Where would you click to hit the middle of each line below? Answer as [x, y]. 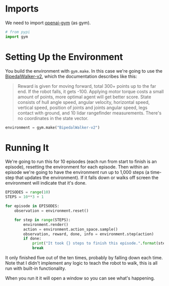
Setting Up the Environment [64, 57]
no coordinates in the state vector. [53, 118]
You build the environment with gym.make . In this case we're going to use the [84, 71]
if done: [32, 239]
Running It [27, 148]
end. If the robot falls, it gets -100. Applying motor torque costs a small [91, 91]
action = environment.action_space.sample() [71, 229]
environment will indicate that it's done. [46, 183]
